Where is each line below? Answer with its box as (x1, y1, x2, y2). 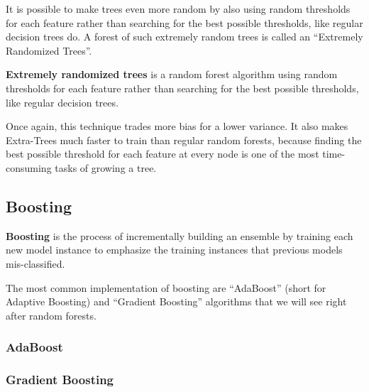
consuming (6, 160, 52, 175)
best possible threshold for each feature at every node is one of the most (6, 146, 319, 161)
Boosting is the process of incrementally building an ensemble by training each (6, 228, 353, 243)
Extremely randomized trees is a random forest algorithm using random (6, 67, 338, 82)
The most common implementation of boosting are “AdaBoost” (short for (6, 280, 326, 295)
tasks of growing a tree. (55, 160, 157, 175)
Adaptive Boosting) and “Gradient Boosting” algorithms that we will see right (6, 294, 347, 309)
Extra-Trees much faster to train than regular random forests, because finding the (6, 132, 362, 147)
